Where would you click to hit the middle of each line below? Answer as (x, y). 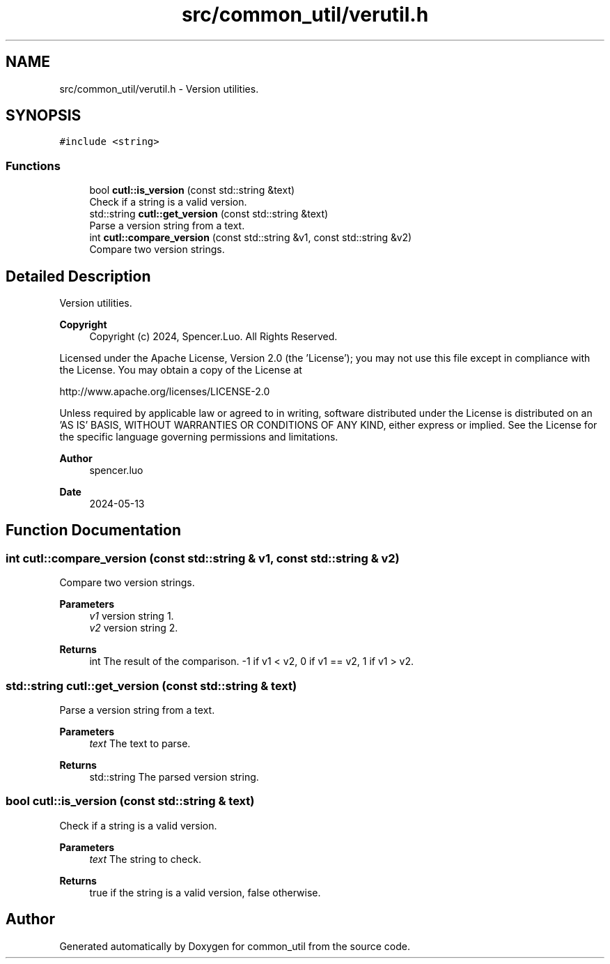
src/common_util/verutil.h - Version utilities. (159, 89)
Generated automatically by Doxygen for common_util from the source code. (235, 946)
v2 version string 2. (134, 628)
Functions (33, 166)
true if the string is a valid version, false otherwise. (205, 892)
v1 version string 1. (132, 616)
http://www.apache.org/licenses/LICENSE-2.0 (165, 392)
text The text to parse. (140, 743)
